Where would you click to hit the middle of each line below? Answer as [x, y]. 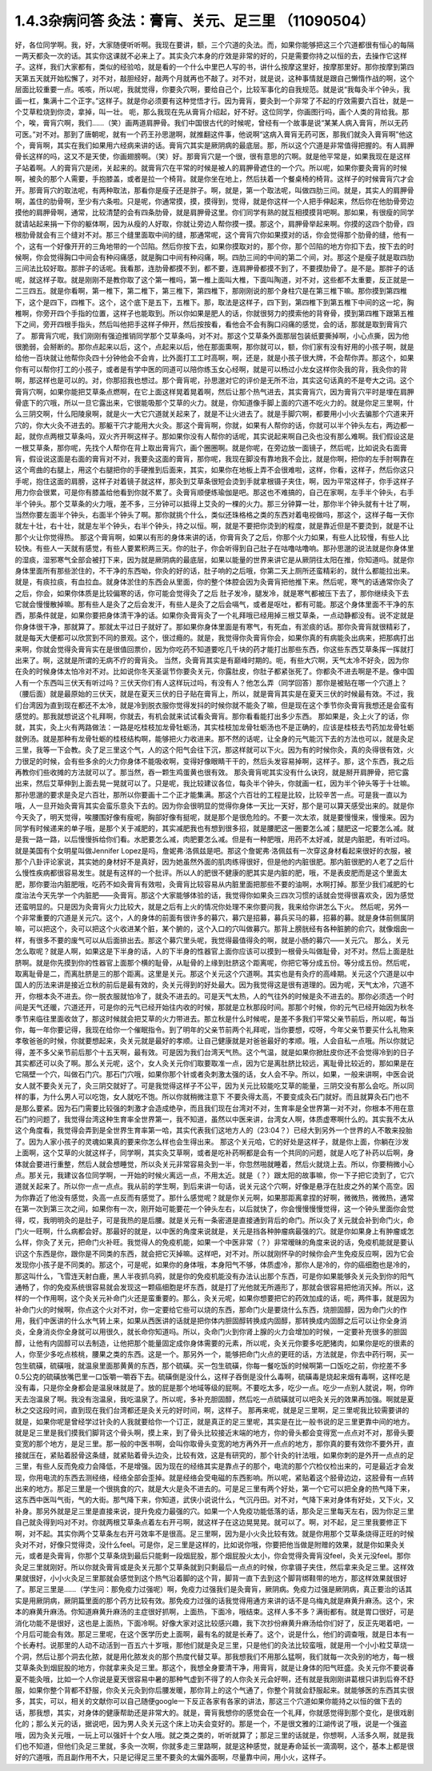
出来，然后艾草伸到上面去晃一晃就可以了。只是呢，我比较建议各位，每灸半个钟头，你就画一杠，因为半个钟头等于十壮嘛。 [214, 783]
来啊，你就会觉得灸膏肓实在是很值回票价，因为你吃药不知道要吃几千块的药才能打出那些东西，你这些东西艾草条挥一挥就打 [214, 649]
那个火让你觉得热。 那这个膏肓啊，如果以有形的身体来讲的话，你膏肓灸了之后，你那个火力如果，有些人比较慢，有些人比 [212, 537]
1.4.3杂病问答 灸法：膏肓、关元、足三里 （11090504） [195, 21]
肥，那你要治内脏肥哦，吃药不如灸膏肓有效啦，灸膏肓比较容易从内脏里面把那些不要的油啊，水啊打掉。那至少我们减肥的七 [214, 884]
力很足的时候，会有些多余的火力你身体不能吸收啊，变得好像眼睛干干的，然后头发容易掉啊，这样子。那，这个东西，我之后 [214, 761]
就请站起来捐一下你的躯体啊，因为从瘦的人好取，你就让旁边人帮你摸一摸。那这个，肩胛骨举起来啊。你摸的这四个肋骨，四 [214, 223]
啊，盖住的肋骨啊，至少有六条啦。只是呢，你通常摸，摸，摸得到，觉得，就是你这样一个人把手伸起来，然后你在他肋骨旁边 [214, 202]
